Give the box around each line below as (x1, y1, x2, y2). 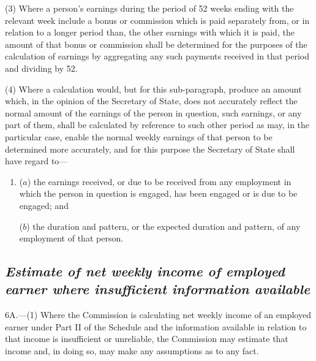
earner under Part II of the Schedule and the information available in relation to (5, 320, 307, 333)
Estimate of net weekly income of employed (5, 262, 285, 281)
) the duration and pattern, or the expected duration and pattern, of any (26, 219, 301, 232)
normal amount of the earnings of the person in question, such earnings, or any (5, 106, 302, 119)
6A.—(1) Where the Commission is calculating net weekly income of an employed (5, 308, 311, 321)
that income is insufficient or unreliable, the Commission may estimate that (5, 332, 288, 345)
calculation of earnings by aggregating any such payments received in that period (5, 50, 310, 63)
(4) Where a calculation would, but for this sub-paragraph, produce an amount (5, 82, 302, 95)
